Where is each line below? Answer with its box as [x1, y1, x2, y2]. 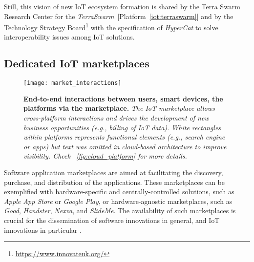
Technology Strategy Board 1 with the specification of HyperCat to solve [4, 21, 218, 32]
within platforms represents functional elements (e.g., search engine [23, 132, 225, 142]
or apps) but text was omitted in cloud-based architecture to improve [23, 141, 227, 151]
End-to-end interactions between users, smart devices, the [23, 93, 223, 103]
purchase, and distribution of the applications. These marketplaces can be [4, 177, 225, 187]
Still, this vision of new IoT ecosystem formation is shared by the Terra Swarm [4, 1, 241, 11]
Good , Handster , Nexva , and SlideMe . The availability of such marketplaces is [4, 205, 236, 216]
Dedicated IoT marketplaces [4, 56, 149, 71]
